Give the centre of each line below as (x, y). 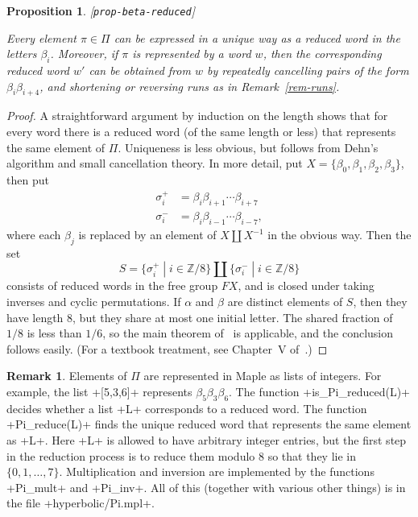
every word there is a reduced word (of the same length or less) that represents (201, 132)
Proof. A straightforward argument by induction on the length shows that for (197, 116)
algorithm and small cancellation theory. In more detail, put (155, 163)
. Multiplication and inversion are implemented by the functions (217, 472)
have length (35, 317)
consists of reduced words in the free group (112, 285)
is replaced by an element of (147, 235)
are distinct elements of (285, 302)
